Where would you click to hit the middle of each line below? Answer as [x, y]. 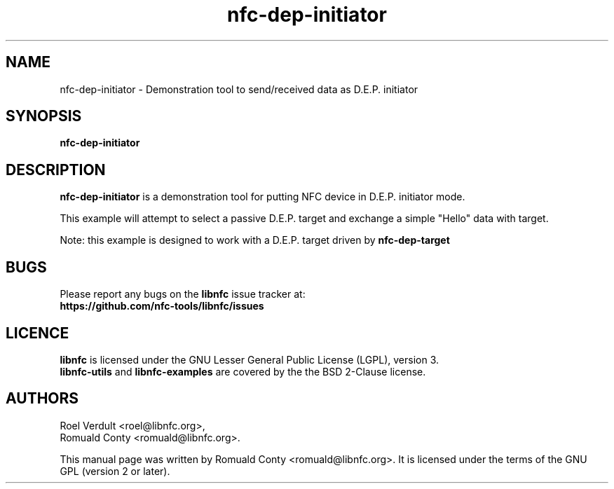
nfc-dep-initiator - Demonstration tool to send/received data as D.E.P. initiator [239, 89]
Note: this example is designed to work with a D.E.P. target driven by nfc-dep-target [255, 240]
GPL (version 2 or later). [115, 471]
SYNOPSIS [44, 116]
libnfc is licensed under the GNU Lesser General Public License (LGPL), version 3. [250, 359]
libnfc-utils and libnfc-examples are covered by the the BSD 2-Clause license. [243, 371]
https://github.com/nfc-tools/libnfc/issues [162, 306]
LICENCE [37, 333]
